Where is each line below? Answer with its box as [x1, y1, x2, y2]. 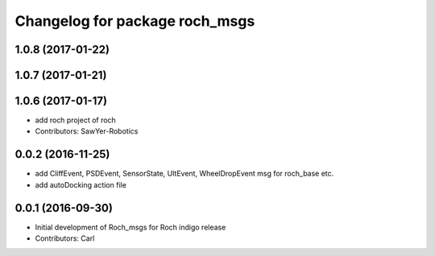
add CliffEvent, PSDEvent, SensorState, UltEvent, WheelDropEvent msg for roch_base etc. [35, 169, 334, 179]
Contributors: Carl [35, 233, 95, 243]
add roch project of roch [35, 115, 116, 125]
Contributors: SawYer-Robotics [35, 126, 139, 136]
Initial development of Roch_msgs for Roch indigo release [35, 222, 226, 232]
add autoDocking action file [35, 180, 126, 189]
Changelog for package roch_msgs [14, 12, 255, 30]
